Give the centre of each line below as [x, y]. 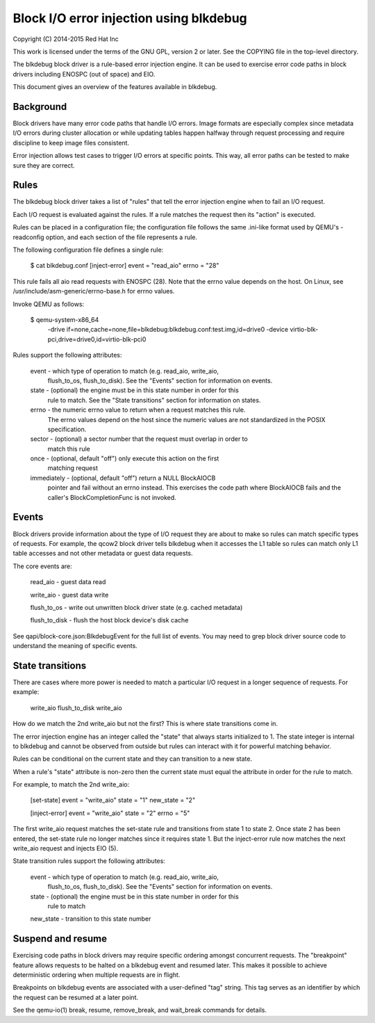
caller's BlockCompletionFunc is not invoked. [112, 497]
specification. [67, 429]
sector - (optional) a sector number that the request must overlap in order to [139, 439]
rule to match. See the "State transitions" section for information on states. [154, 400]
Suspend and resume [60, 939]
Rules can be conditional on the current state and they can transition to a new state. [133, 759]
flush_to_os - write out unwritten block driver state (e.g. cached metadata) [136, 607]
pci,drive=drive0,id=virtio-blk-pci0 [97, 339]
